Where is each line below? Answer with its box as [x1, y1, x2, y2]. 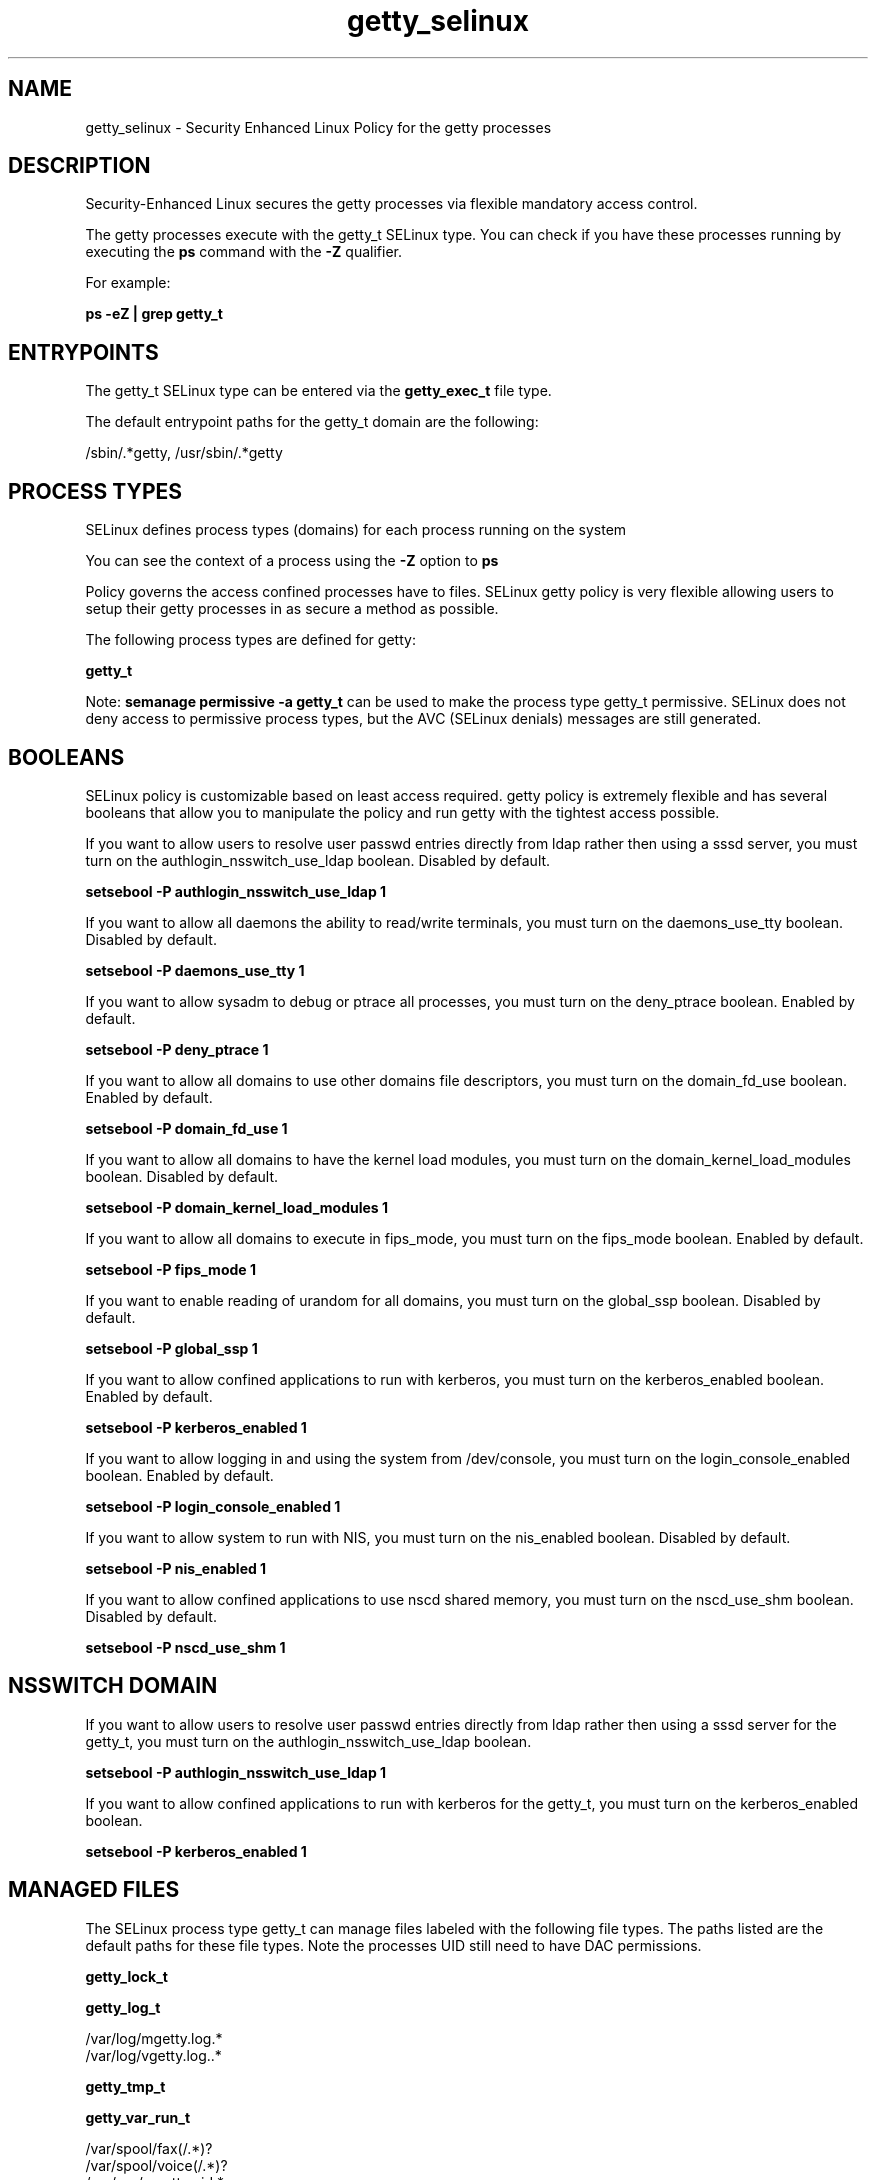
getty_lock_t [85, 1967, 168, 1985]
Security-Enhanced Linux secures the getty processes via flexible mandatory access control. [85, 195, 698, 213]
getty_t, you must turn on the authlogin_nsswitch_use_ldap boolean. [85, 1732, 532, 1750]
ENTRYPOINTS [8, 339, 159, 365]
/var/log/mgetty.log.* [85, 2029, 223, 2047]
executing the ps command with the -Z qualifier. [85, 243, 402, 261]
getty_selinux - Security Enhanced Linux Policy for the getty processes [85, 118, 552, 136]
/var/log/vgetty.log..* [85, 2046, 222, 2064]
